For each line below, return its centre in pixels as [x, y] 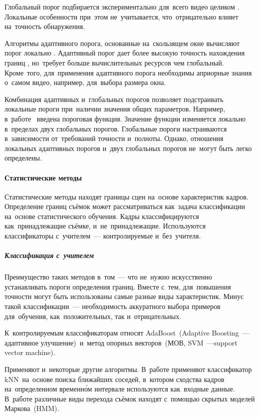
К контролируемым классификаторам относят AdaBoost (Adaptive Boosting [122, 333]
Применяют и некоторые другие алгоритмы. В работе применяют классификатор [128, 369]
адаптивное [21, 342]
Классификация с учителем [49, 255]
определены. [23, 158]
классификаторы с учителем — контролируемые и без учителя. [103, 236]
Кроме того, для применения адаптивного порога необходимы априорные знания [128, 72]
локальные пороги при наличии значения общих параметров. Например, [115, 109]
